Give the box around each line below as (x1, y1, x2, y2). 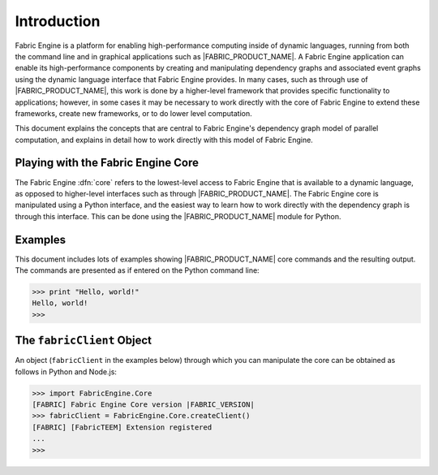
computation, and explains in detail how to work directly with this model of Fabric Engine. (15, 135, 314, 145)
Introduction (15, 12, 101, 30)
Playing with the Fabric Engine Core (15, 156, 199, 170)
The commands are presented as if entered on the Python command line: (15, 266, 260, 275)
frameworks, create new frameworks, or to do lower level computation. (15, 108, 252, 118)
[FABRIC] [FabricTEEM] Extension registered (32, 422, 213, 432)
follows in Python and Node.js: (15, 366, 118, 377)
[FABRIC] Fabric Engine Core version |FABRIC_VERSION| (32, 400, 255, 409)
